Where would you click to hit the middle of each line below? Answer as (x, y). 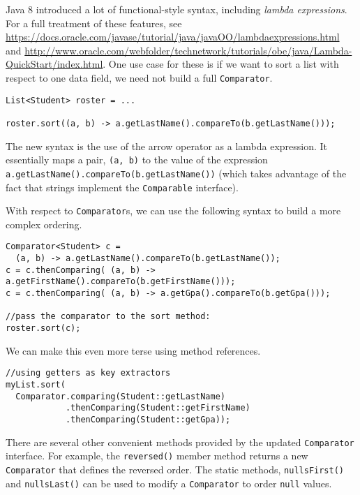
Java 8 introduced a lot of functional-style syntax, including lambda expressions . (177, 9)
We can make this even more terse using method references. (133, 350)
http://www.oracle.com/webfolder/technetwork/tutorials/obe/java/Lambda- (188, 50)
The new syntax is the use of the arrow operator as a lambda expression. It (167, 146)
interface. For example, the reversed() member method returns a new (157, 456)
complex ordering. (44, 224)
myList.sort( (36, 384)
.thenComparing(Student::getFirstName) (158, 408)
